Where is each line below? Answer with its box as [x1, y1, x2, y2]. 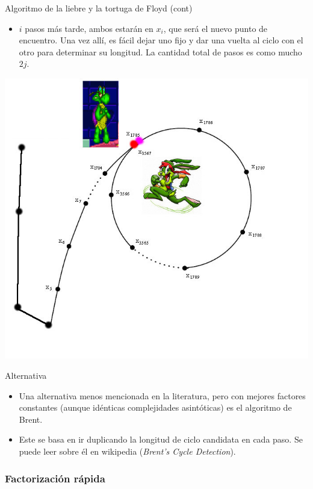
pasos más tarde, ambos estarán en [25, 22, 153, 34]
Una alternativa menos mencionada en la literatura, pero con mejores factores [19, 389, 306, 402]
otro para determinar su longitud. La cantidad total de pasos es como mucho [19, 45, 302, 58]
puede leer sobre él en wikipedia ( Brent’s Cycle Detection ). [19, 445, 236, 458]
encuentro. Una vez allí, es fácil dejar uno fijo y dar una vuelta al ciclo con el [19, 34, 303, 46]
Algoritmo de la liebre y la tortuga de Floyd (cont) [5, 2, 193, 14]
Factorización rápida [5, 470, 105, 485]
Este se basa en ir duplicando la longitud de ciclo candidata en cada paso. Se [19, 433, 303, 446]
